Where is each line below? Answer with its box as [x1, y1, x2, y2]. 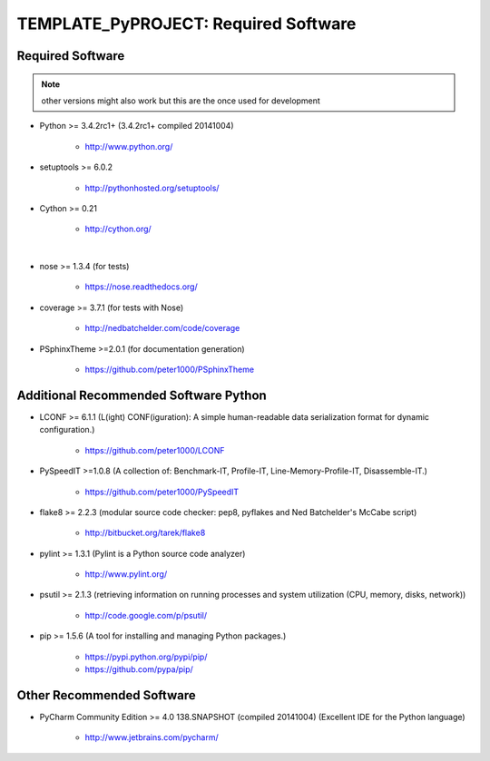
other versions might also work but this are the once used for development [41, 95, 321, 106]
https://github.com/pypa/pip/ [84, 664, 194, 675]
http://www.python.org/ [84, 141, 173, 151]
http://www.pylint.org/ [84, 569, 168, 580]
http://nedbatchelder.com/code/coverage [84, 323, 240, 334]
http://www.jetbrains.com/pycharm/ [84, 732, 219, 743]
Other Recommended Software [16, 688, 196, 703]
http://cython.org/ [84, 223, 152, 235]
